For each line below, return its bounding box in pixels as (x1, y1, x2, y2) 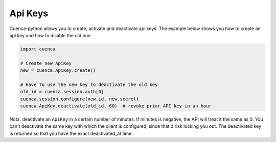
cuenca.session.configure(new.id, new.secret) (20, 96, 139, 102)
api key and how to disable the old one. (9, 32, 92, 38)
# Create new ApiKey (20, 60, 72, 66)
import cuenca (20, 46, 56, 52)
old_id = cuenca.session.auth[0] (20, 89, 104, 95)
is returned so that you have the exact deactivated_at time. (9, 130, 133, 136)
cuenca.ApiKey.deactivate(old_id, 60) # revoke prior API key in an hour (20, 103, 212, 109)
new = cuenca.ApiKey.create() (20, 68, 96, 73)
